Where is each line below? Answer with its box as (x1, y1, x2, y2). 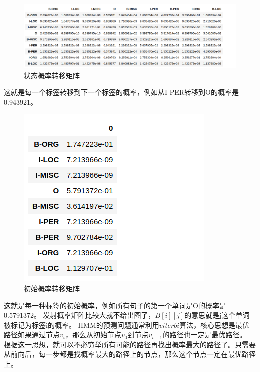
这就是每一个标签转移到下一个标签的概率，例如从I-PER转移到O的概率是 (4, 87, 239, 97)
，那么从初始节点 (65, 329, 121, 340)
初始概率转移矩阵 (24, 283, 80, 293)
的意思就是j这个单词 (184, 310, 250, 320)
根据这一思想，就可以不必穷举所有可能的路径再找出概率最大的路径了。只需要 (4, 339, 256, 349)
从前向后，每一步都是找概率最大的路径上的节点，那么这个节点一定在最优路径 (4, 349, 256, 359)
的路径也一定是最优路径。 (162, 329, 247, 340)
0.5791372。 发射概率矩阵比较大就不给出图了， (4, 310, 155, 320)
